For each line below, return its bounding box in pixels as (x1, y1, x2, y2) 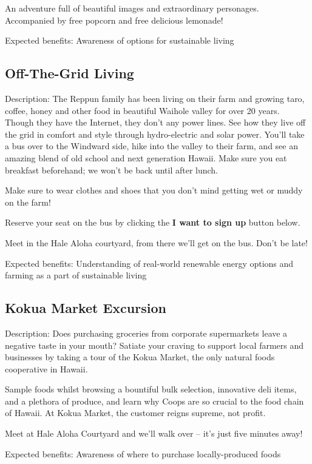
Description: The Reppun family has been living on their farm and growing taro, (5, 92, 305, 104)
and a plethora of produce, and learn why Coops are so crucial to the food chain (5, 394, 304, 407)
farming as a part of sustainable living (5, 269, 147, 281)
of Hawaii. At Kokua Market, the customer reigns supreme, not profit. (5, 406, 266, 419)
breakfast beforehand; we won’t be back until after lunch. (5, 163, 219, 176)
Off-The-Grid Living (5, 64, 134, 82)
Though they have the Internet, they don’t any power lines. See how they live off (5, 116, 306, 129)
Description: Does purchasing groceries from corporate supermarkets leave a (5, 326, 288, 339)
